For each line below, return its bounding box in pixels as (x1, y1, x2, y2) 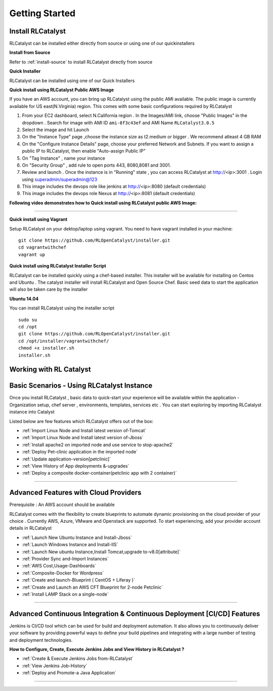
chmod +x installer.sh (18, 345, 75, 351)
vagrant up (18, 251, 45, 257)
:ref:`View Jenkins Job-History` (22, 663, 87, 669)
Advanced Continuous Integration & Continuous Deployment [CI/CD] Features (9, 609, 260, 618)
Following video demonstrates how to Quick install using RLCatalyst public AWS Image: (9, 200, 197, 206)
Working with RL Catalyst (9, 365, 91, 374)
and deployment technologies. (9, 637, 73, 643)
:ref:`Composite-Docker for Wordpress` (22, 570, 104, 576)
